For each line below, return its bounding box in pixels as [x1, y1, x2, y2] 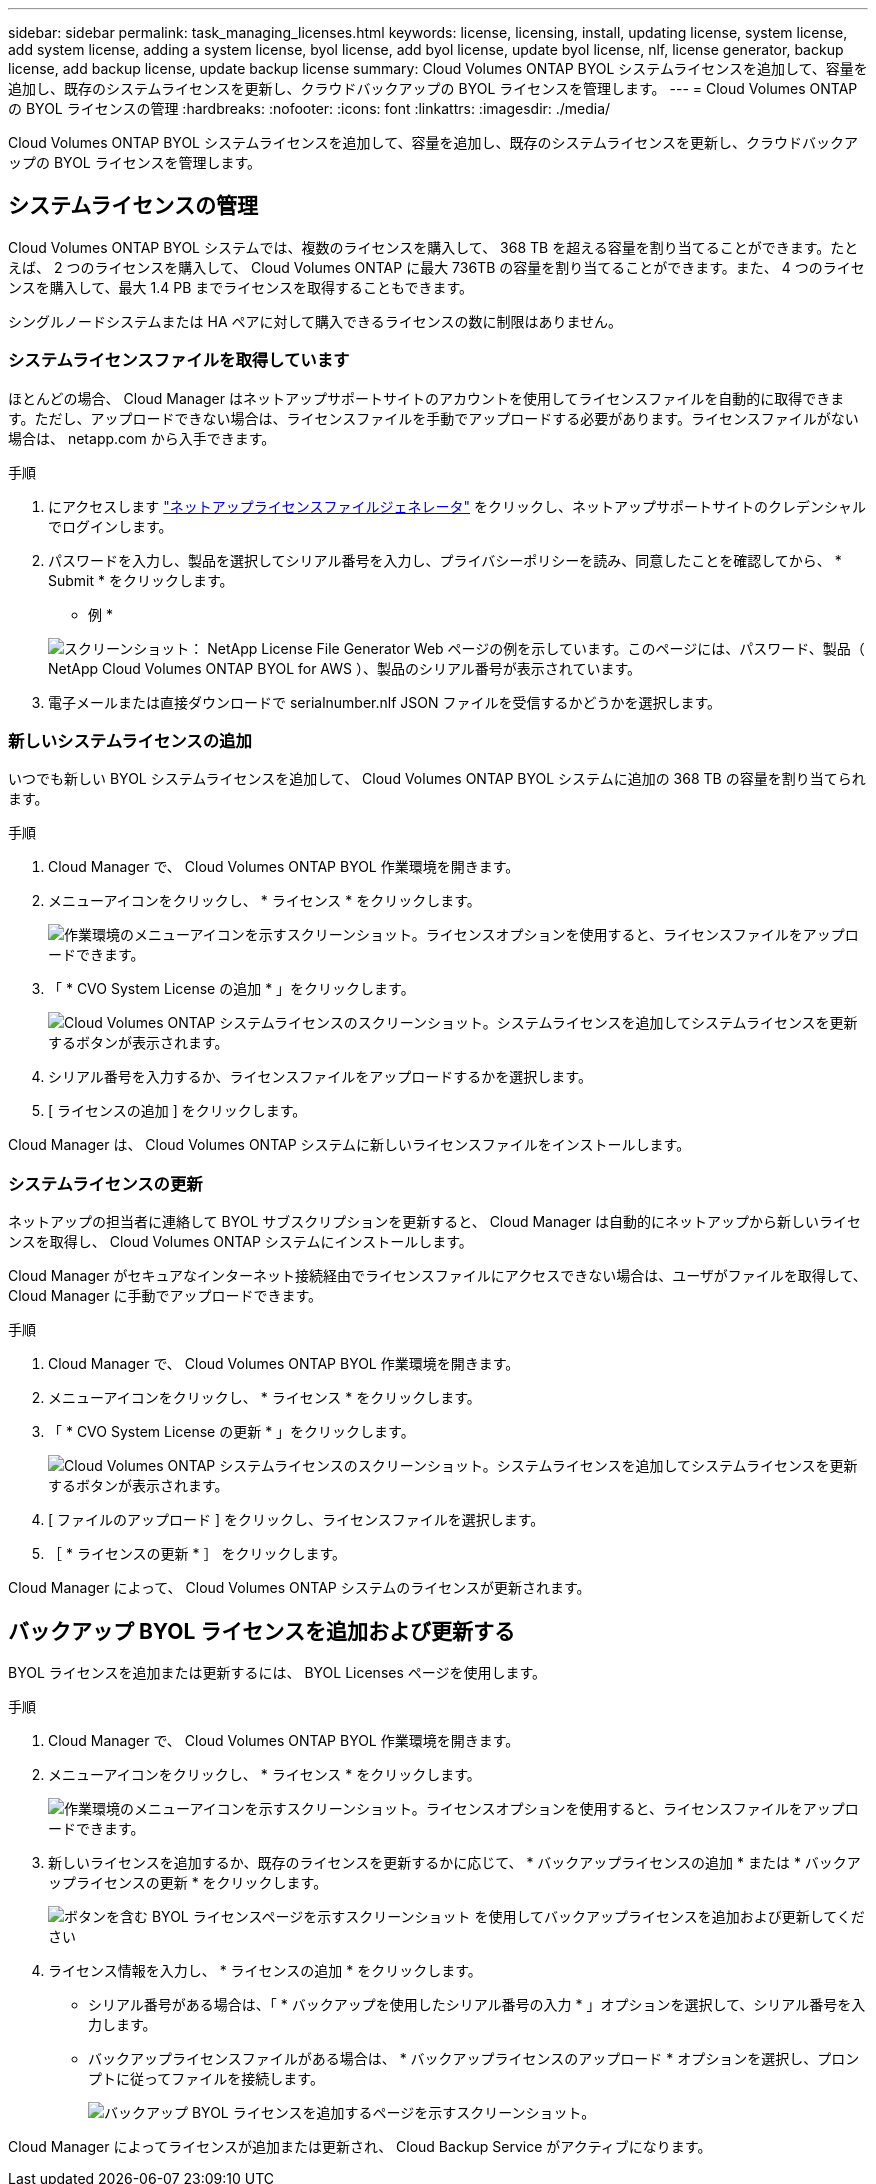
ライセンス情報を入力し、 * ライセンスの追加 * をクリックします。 [48, 1961, 482, 1979]
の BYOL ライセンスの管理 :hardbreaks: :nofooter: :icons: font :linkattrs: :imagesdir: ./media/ [8, 100, 611, 117]
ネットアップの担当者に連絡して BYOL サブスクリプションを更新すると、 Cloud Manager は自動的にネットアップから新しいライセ [8, 1213, 862, 1231]
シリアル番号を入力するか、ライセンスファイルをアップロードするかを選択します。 [48, 1068, 592, 1086]
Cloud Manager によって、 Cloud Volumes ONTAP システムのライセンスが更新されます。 [8, 1579, 591, 1597]
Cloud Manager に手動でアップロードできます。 [8, 1287, 322, 1305]
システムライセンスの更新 [8, 1173, 203, 1194]
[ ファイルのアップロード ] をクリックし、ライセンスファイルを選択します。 [48, 1511, 545, 1529]
